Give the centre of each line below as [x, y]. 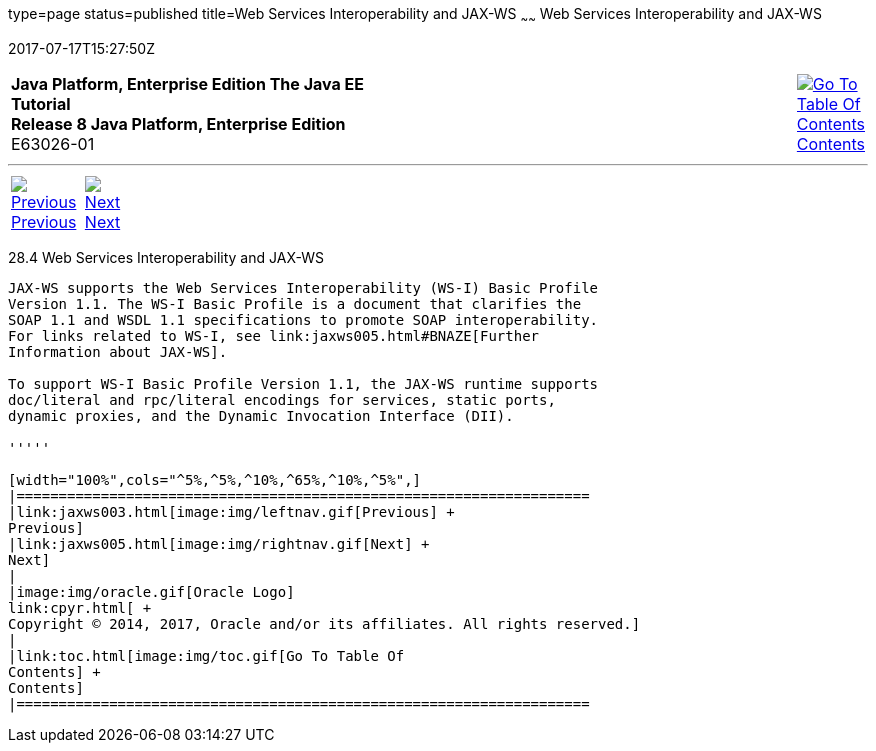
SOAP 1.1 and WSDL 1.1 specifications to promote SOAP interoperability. [303, 319]
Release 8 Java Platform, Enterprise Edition [178, 123]
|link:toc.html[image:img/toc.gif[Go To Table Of [206, 655]
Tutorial [41, 103]
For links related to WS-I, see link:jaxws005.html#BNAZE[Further [274, 335]
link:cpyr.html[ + [80, 607]
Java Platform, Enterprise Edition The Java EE [187, 83]
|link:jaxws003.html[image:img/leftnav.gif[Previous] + [231, 511]
